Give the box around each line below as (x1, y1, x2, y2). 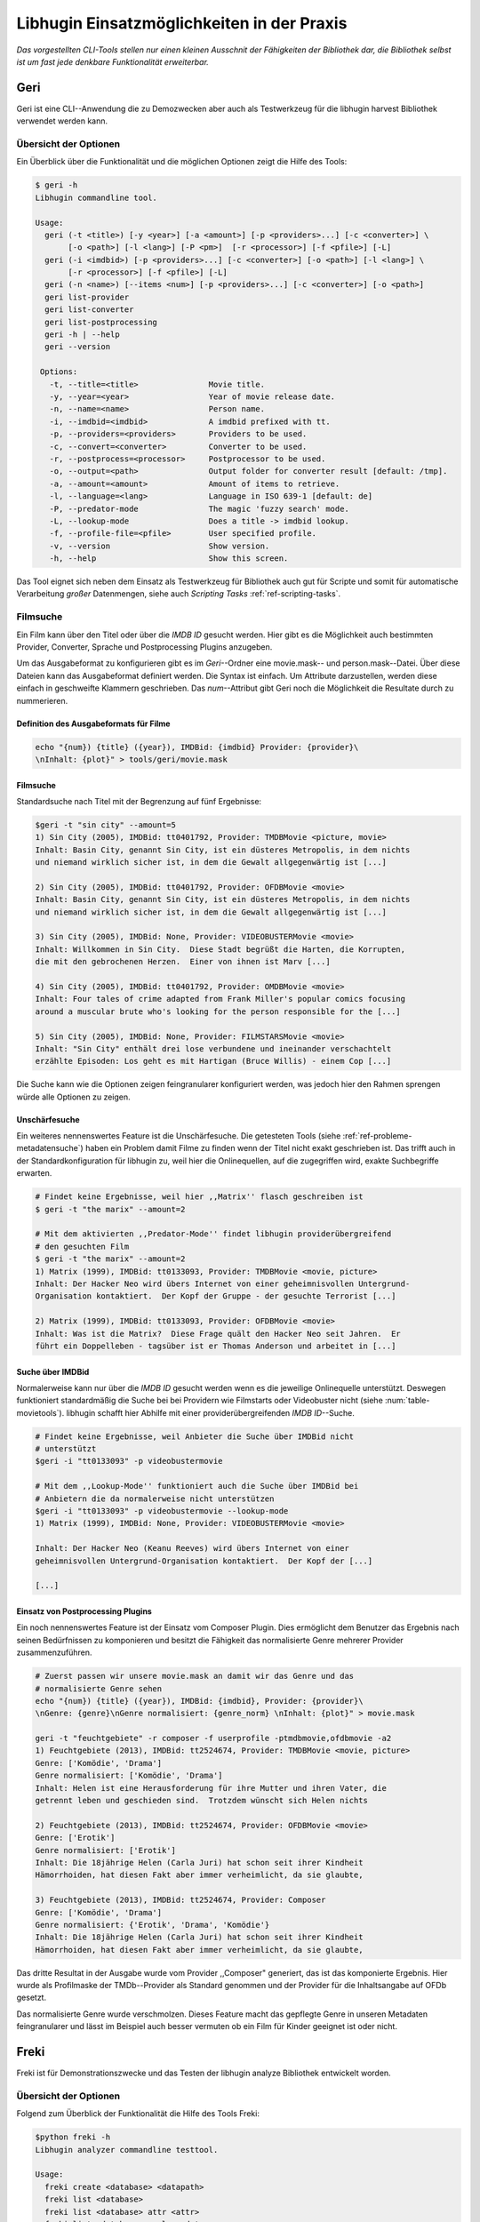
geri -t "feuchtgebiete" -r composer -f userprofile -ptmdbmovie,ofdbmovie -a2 (35, 1733, 392, 1744)
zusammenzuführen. (16, 1647, 92, 1658)
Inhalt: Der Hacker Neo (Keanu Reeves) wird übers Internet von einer (35, 1543, 350, 1554)
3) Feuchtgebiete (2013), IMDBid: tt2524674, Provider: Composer (35, 1895, 326, 1906)
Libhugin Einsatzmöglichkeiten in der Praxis (16, 13, 348, 33)
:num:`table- (384, 1395, 430, 1406)
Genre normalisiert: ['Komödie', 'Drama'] (35, 1770, 223, 1781)
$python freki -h (35, 2132, 111, 2142)
